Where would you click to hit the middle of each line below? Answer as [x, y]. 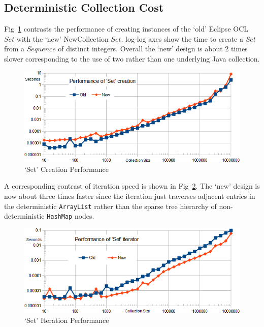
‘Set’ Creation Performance [67, 169]
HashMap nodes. [71, 216]
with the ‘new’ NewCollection [62, 38]
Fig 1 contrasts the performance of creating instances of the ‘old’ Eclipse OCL [126, 29]
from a [14, 49]
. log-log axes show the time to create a [182, 38]
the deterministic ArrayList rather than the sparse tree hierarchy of [110, 206]
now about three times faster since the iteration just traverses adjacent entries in [130, 196]
